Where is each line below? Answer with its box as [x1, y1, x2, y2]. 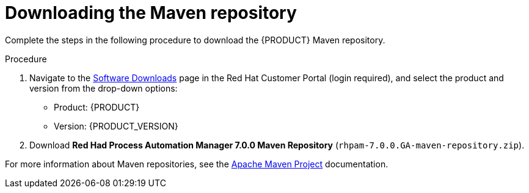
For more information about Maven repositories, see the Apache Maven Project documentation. [5, 158, 389, 169]
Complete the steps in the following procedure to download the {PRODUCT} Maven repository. [5, 34, 385, 45]
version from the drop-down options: [29, 82, 178, 93]
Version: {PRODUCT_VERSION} [54, 120, 178, 131]
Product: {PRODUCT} [54, 101, 140, 112]
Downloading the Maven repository [5, 2, 297, 23]
